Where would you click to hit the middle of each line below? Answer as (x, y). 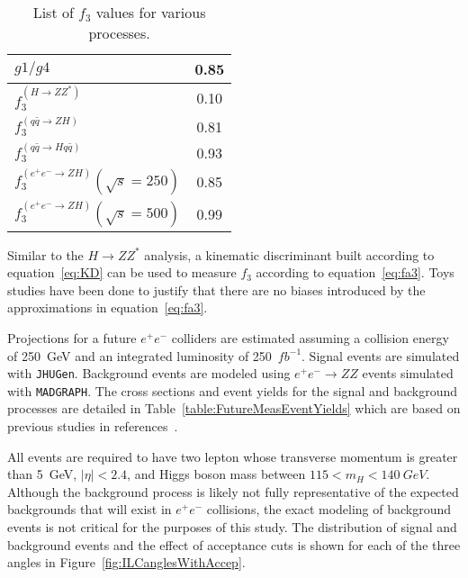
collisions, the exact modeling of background (329, 509)
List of (53, 12)
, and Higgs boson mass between (216, 474)
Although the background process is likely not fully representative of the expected (233, 491)
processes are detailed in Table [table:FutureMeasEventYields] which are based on (234, 408)
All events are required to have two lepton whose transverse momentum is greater (233, 456)
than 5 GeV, (42, 474)
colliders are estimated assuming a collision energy (310, 337)
